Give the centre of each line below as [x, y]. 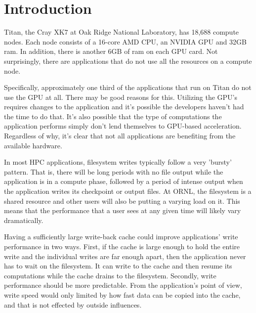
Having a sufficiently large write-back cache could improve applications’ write [121, 237]
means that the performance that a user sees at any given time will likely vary [123, 210]
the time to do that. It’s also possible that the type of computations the [113, 116]
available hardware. [33, 145]
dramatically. [24, 220]
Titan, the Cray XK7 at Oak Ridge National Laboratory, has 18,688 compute [122, 32]
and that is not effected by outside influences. [73, 304]
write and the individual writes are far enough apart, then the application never [125, 256]
